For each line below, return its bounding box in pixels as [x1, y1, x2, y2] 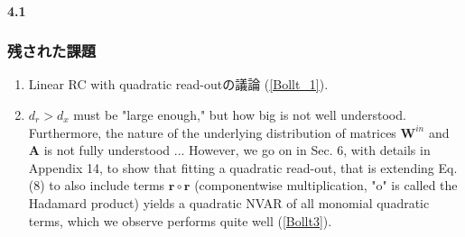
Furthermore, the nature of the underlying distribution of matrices [28, 123, 396, 141]
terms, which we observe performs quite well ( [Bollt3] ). [28, 211, 332, 230]
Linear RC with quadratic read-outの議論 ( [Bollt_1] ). [28, 75, 329, 94]
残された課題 [7, 40, 97, 62]
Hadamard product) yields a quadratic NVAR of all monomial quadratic [28, 193, 430, 212]
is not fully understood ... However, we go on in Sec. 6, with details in [43, 141, 431, 160]
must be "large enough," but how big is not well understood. [73, 105, 406, 123]
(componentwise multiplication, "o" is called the [194, 176, 458, 195]
